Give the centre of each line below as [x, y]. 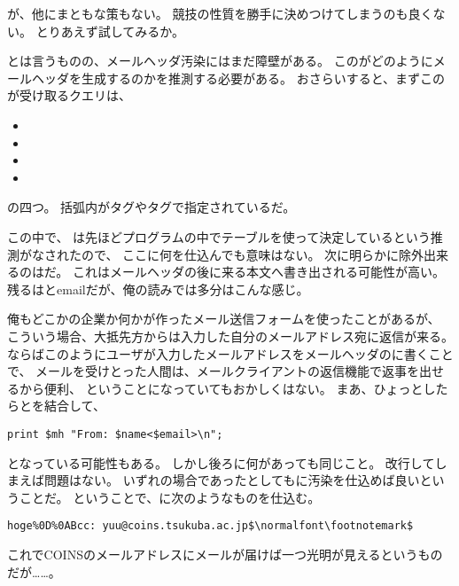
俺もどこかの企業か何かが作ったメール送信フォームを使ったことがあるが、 [224, 319]
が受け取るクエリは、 [69, 95]
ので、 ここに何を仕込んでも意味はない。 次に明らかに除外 [253, 254]
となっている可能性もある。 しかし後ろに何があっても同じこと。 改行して [221, 462]
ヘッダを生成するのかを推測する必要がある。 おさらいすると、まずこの [238, 78]
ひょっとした [411, 388]
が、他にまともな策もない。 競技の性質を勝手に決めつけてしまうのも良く [220, 13]
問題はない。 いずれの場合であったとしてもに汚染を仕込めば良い [232, 480]
